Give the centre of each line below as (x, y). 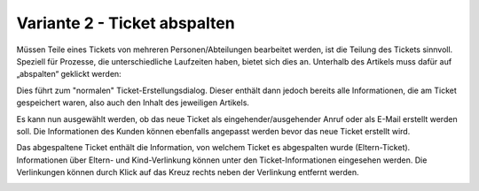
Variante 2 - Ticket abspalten (126, 23)
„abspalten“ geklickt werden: (69, 74)
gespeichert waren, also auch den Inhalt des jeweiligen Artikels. (133, 103)
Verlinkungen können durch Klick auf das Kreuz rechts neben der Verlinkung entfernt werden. (188, 172)
